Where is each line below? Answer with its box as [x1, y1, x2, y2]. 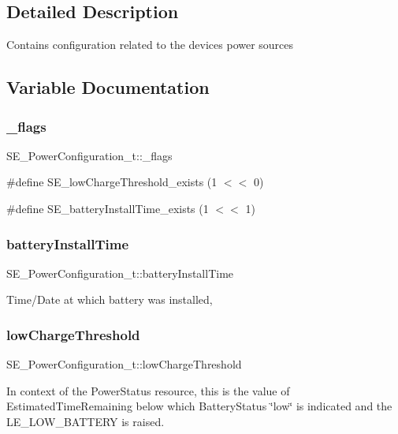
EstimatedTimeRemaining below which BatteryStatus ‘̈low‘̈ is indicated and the [6, 398, 392, 414]
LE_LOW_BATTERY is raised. [6, 413, 165, 429]
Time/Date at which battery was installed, [6, 291, 213, 308]
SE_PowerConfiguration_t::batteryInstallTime [6, 264, 234, 281]
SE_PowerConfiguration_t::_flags [6, 147, 173, 163]
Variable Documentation [6, 75, 210, 99]
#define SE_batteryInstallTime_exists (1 [6, 200, 209, 216]
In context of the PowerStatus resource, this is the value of [6, 382, 290, 398]
